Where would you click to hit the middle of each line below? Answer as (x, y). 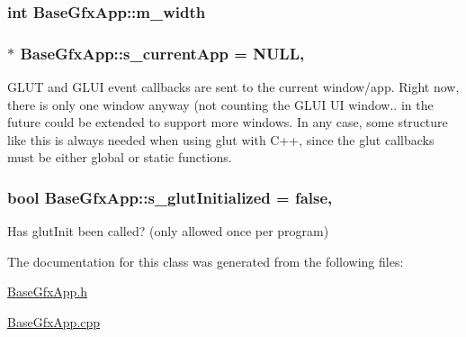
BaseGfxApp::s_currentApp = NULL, (162, 53)
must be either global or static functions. (120, 157)
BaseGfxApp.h (48, 291)
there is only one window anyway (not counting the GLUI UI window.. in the (220, 104)
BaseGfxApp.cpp (54, 322)
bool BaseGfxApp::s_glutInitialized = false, (170, 197)
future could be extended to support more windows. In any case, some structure (228, 122)
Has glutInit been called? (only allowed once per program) (168, 231)
